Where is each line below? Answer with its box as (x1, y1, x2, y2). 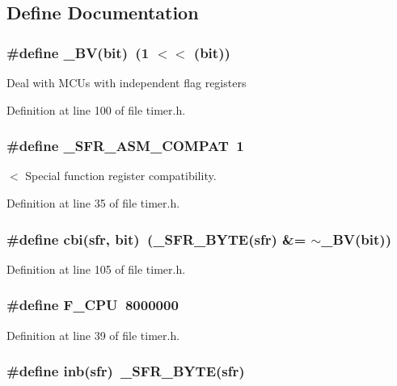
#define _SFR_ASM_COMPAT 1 (6, 136, 244, 156)
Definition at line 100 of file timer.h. (6, 101, 186, 118)
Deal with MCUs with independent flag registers (6, 74, 247, 90)
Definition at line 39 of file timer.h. (6, 326, 180, 343)
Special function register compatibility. (25, 167, 217, 184)
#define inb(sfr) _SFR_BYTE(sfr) (6, 361, 245, 381)
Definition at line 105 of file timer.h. (6, 260, 186, 277)
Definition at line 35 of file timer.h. (6, 195, 180, 211)
